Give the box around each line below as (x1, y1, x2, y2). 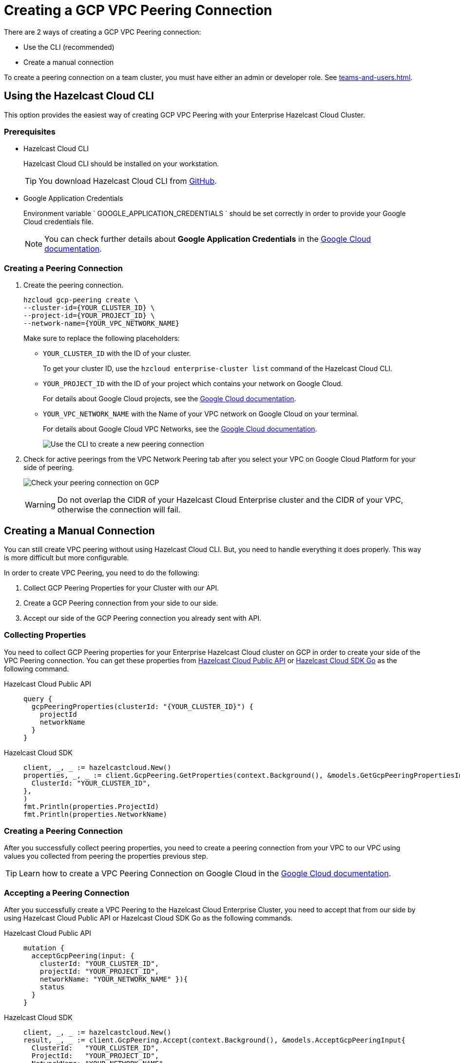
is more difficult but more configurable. (4, 553, 129, 562)
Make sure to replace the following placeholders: (23, 334, 180, 343)
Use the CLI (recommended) (23, 42, 115, 51)
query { (23, 694, 53, 703)
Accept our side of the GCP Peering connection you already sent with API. (23, 613, 262, 622)
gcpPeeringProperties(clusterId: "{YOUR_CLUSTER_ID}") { (31, 702, 254, 710)
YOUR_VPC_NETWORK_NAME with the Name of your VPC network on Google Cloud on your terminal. (43, 410, 359, 418)
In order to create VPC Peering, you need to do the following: (4, 568, 200, 577)
